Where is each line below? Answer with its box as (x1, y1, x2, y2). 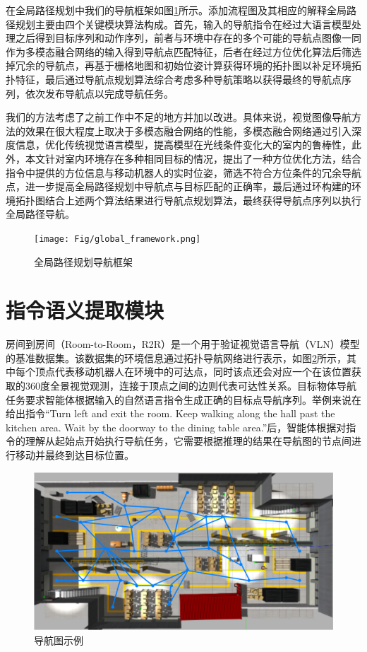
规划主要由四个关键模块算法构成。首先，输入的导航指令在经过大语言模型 (15, 16, 351, 31)
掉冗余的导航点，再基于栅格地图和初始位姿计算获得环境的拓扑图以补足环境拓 (6, 58, 361, 73)
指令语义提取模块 (6, 296, 164, 325)
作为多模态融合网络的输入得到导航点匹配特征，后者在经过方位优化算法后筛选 (6, 44, 361, 59)
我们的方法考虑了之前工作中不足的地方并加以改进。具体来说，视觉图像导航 (6, 110, 351, 124)
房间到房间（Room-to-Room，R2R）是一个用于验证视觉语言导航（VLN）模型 (6, 337, 360, 351)
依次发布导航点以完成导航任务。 (25, 86, 174, 100)
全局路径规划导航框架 (34, 254, 133, 269)
